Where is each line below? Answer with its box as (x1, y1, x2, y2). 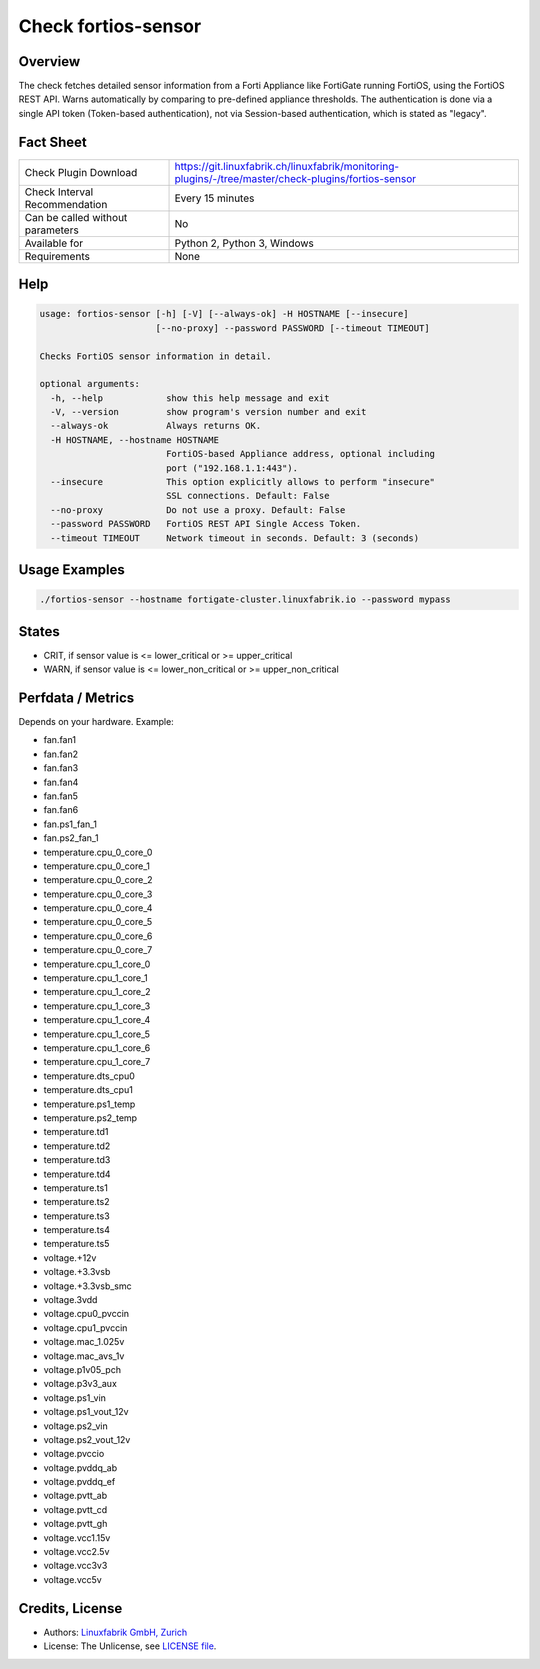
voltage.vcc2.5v (43, 1546, 110, 1558)
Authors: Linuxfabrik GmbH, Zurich (43, 1626, 188, 1638)
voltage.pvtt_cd (43, 1503, 108, 1515)
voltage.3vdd (43, 1294, 98, 1306)
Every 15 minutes (174, 191, 255, 205)
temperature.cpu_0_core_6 (43, 930, 153, 942)
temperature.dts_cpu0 (43, 1070, 135, 1082)
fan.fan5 (43, 790, 79, 802)
